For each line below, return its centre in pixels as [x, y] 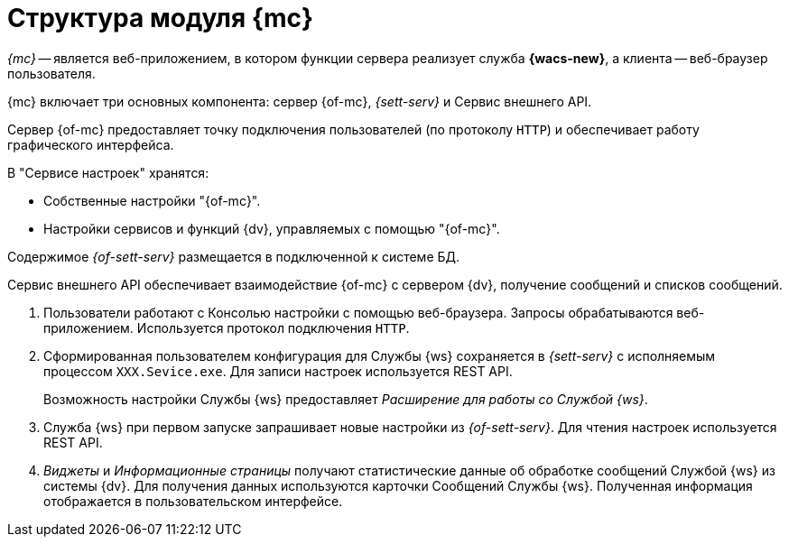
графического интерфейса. [91, 144]
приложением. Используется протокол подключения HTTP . [227, 327]
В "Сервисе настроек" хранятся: [108, 172]
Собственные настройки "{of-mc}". [152, 200]
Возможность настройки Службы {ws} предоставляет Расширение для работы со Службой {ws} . [346, 399]
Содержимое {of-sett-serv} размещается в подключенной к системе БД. [234, 256]
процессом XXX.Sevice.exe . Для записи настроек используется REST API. [278, 371]
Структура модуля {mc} [161, 18]
